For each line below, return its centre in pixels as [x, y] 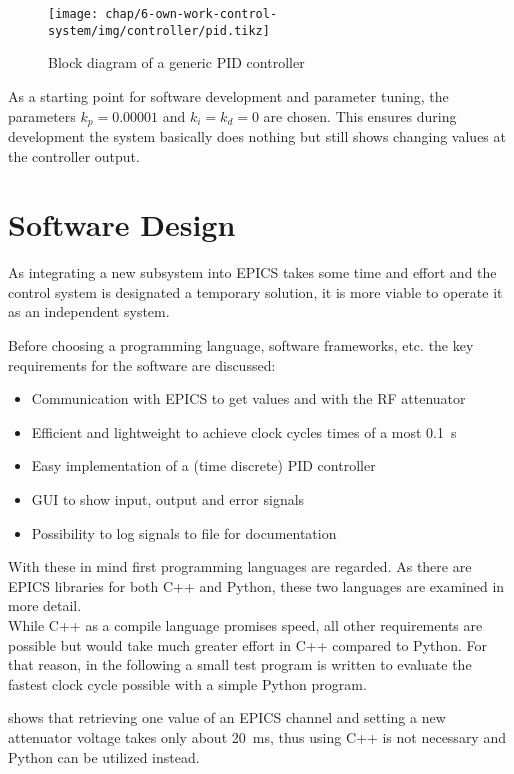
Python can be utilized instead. [104, 756]
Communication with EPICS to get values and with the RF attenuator [248, 398]
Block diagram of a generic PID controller [176, 62]
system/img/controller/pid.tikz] [159, 30]
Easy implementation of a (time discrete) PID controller [203, 465]
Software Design [122, 224]
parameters [42, 115]
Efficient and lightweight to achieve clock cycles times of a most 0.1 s [244, 431]
